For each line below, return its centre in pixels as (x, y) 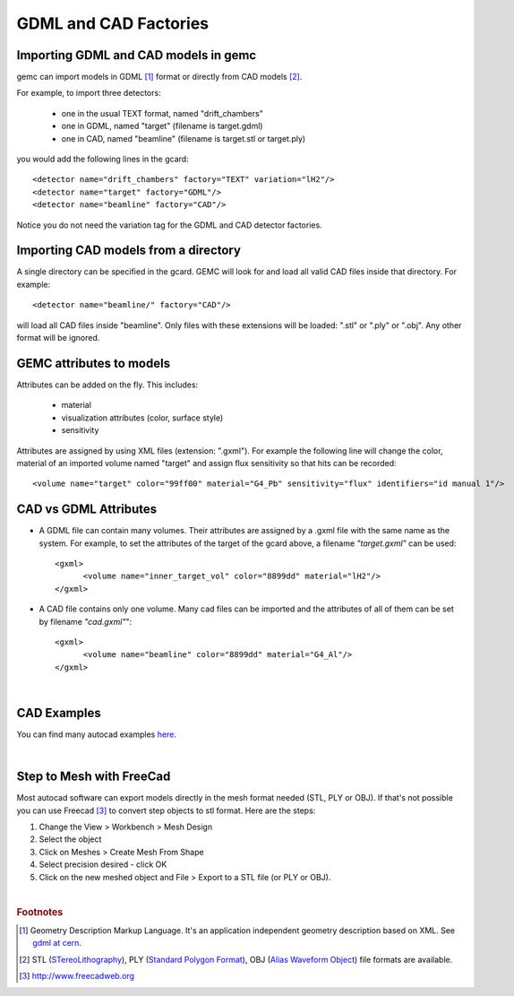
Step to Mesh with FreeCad (94, 777)
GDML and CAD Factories (113, 23)
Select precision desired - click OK (103, 864)
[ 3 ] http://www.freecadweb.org (77, 976)
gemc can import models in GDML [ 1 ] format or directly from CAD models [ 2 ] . (159, 77)
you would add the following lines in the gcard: (103, 159)
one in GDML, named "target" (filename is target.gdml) (162, 126)
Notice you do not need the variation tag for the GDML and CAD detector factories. (169, 225)
